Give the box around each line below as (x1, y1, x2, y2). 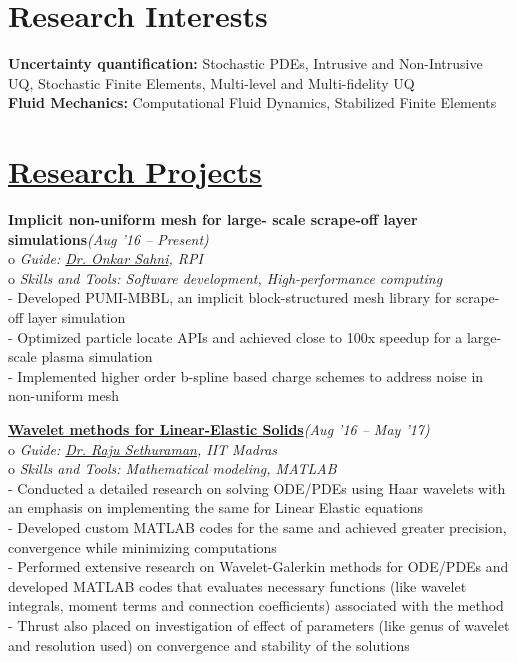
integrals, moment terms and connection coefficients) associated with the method (8, 595, 504, 616)
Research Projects (8, 151, 262, 192)
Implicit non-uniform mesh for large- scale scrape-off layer (8, 209, 418, 230)
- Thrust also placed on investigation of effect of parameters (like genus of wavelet (8, 614, 510, 635)
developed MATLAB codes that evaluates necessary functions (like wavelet (8, 575, 467, 596)
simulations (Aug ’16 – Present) (8, 228, 209, 249)
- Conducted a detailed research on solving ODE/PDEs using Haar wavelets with (8, 477, 506, 498)
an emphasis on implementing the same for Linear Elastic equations (8, 497, 424, 518)
